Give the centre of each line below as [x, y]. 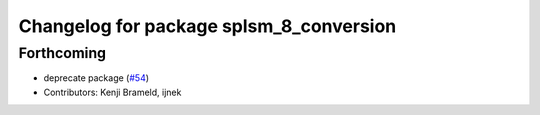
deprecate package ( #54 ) [96, 78]
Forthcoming [62, 53]
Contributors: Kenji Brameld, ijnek [112, 92]
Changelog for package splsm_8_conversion [207, 26]
